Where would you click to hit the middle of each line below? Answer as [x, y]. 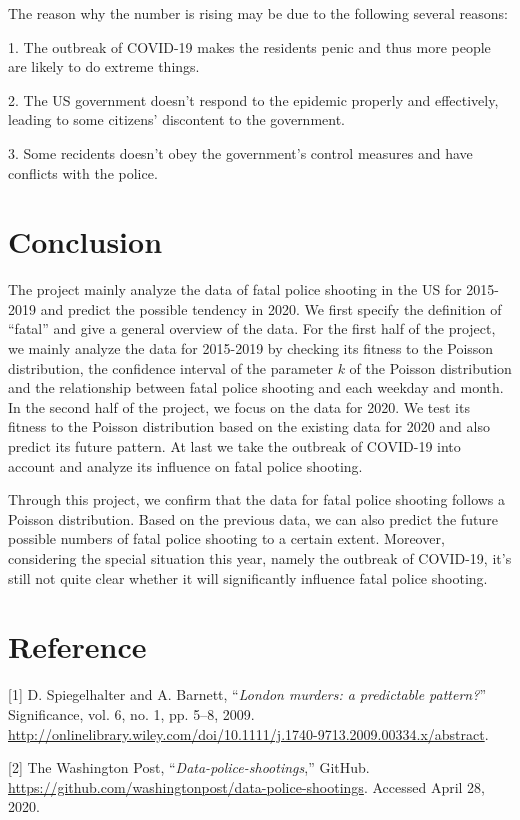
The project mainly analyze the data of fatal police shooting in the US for [235, 289]
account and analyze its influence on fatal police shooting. [185, 465]
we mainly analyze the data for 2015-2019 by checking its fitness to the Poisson [251, 348]
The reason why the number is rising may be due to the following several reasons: [258, 13]
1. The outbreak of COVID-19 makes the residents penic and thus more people [249, 46]
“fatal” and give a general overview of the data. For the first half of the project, [252, 328]
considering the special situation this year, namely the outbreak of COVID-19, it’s [260, 558]
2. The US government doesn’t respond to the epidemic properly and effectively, [253, 99]
